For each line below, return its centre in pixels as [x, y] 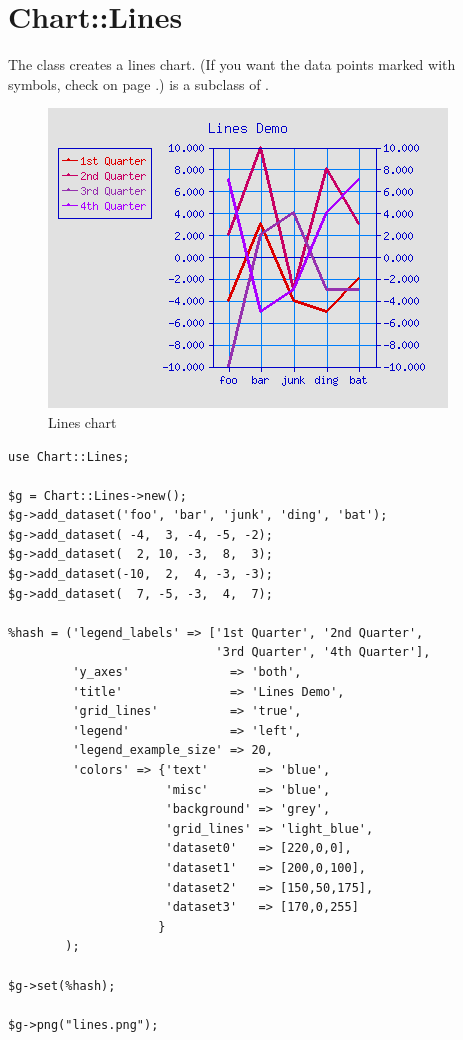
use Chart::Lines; [69, 456]
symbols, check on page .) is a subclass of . [138, 83]
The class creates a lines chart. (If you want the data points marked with [232, 64]
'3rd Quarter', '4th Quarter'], [323, 652]
